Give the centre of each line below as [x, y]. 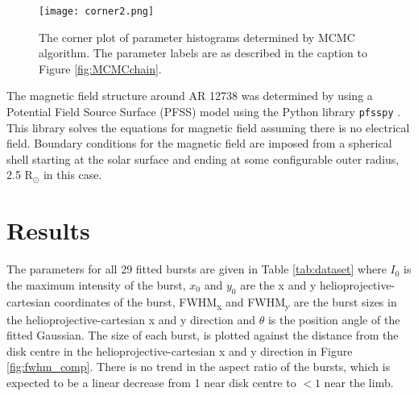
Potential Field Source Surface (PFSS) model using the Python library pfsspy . [204, 112]
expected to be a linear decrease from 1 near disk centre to [151, 383]
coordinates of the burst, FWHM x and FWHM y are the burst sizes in [226, 302]
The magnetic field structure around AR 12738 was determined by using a [190, 96]
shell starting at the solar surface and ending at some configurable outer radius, [203, 158]
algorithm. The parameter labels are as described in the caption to [203, 53]
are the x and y [278, 284]
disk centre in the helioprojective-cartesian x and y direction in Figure [180, 350]
